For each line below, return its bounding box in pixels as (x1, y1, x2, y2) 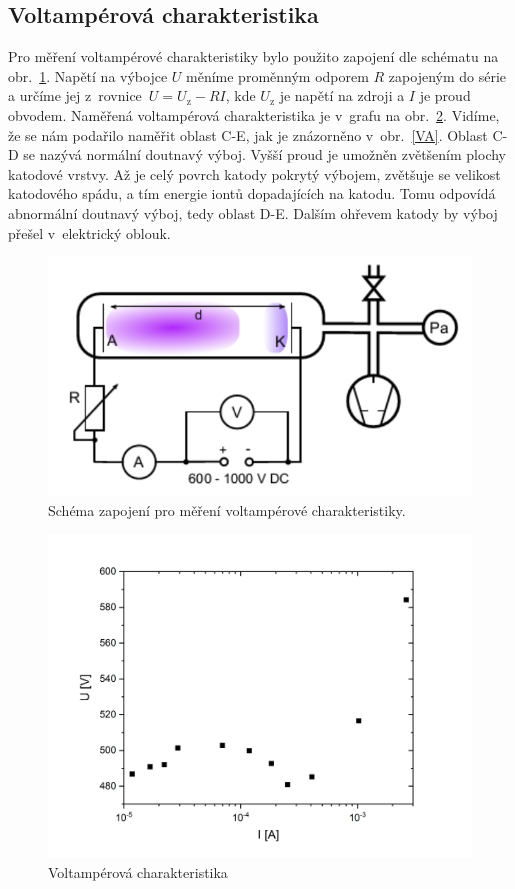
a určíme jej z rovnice (8, 85, 142, 106)
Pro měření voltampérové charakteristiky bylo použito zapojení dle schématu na (8, 46, 499, 67)
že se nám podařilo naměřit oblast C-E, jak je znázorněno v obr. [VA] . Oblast (8, 124, 488, 145)
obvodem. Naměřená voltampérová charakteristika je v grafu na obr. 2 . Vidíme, (8, 104, 500, 125)
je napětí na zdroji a (279, 85, 405, 106)
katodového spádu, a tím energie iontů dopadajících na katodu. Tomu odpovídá (8, 183, 496, 204)
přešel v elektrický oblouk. (8, 222, 171, 243)
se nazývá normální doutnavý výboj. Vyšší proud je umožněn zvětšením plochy (23, 144, 506, 165)
